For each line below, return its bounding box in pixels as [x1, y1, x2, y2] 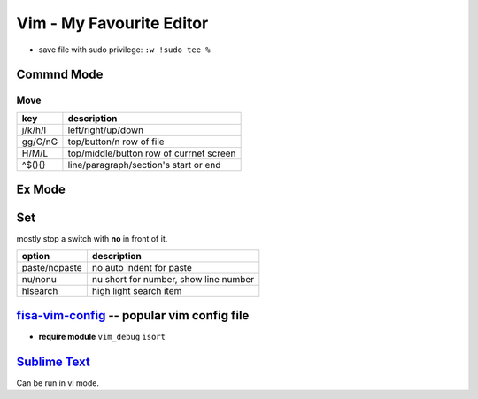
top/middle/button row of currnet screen [67, 147, 236, 159]
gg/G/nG [21, 135, 58, 148]
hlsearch [21, 284, 58, 296]
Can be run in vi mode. [16, 378, 99, 388]
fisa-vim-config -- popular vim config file [16, 308, 250, 323]
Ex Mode [16, 182, 66, 197]
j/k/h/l [21, 124, 47, 136]
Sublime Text [16, 354, 90, 369]
